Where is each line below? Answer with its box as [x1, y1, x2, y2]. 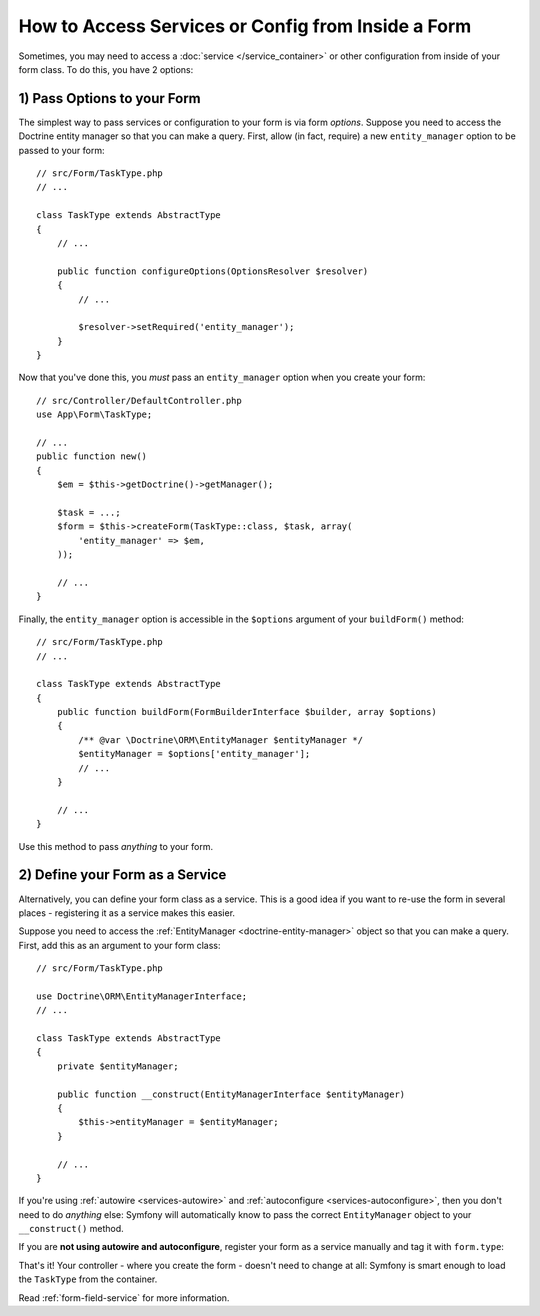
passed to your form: [18, 144, 105, 156]
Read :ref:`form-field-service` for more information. [18, 1291, 230, 1304]
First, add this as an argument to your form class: [18, 939, 221, 951]
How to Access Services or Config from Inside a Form [18, 15, 472, 37]
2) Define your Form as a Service [18, 866, 227, 884]
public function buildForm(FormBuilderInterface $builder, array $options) [56, 706, 437, 718]
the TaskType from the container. [18, 1273, 158, 1285]
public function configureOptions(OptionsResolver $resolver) [56, 265, 369, 277]
